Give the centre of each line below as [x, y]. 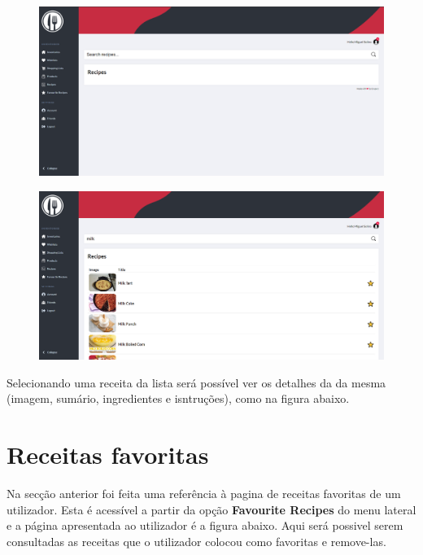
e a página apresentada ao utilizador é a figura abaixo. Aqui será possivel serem [205, 525]
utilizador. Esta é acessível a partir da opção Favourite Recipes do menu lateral [211, 509]
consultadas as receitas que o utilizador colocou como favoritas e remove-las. [196, 541]
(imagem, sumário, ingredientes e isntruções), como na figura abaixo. [178, 398]
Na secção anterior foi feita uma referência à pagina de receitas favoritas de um [204, 494]
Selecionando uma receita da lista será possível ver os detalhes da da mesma [196, 382]
